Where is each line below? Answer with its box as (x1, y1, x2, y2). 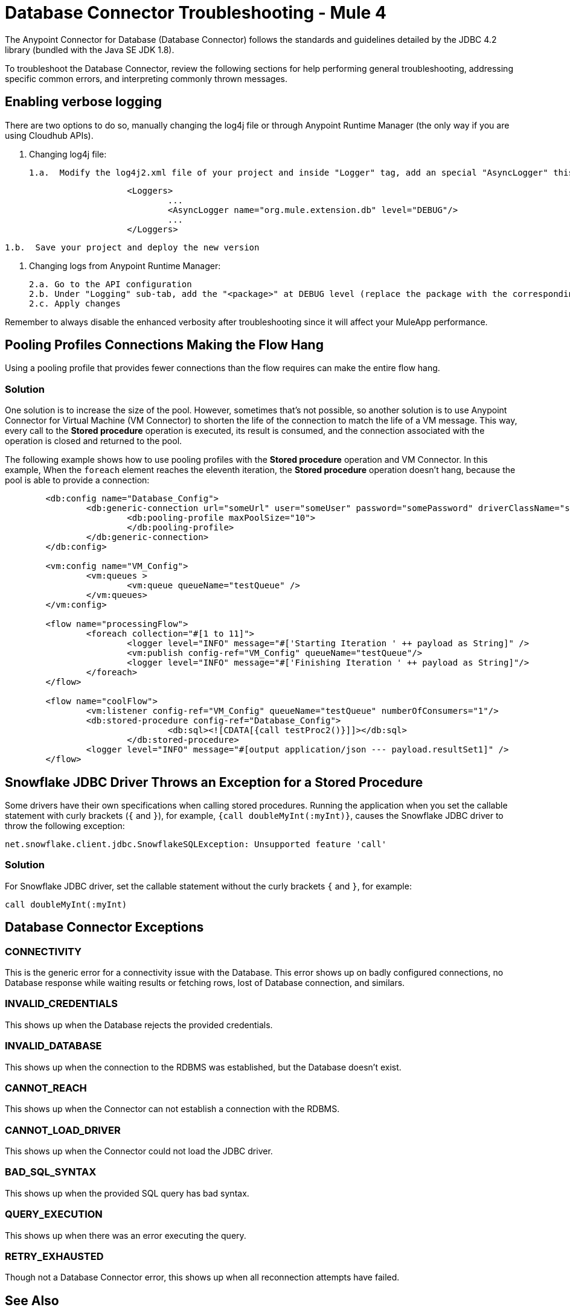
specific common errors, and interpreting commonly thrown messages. (5, 73, 287, 84)
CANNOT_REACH (5, 1081, 87, 1094)
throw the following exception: (5, 821, 125, 831)
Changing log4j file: (29, 148, 107, 159)
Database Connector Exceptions (5, 920, 204, 935)
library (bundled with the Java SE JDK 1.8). (5, 44, 175, 55)
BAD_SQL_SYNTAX (5, 1166, 97, 1178)
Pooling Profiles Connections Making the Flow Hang (5, 337, 324, 353)
